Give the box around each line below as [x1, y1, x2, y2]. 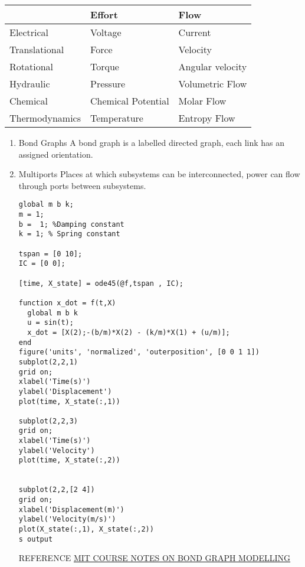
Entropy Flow [178, 111, 235, 125]
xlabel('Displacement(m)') [18, 505, 124, 514]
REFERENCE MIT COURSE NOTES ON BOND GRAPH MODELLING [18, 552, 291, 564]
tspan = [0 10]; [18, 249, 83, 258]
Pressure [90, 77, 126, 90]
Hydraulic [9, 77, 50, 90]
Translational [9, 43, 64, 56]
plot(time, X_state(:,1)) [18, 397, 120, 406]
